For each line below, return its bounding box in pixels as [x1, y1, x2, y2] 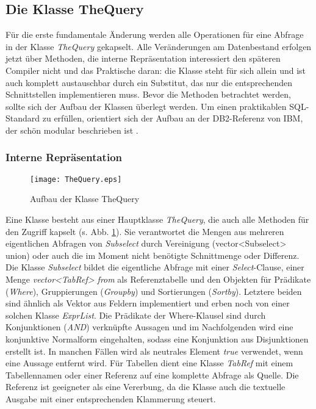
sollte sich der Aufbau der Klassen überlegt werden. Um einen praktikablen [5, 100, 287, 112]
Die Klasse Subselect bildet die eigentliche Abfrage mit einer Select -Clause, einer [5, 261, 304, 273]
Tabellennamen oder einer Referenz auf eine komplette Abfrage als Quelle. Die [5, 368, 299, 381]
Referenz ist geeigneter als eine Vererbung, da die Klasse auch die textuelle [5, 380, 285, 393]
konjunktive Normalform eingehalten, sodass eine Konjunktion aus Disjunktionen [5, 332, 309, 345]
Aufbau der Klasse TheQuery [30, 192, 140, 205]
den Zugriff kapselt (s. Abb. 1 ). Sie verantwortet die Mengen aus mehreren [5, 225, 284, 237]
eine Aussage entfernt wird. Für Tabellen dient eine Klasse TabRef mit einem [5, 357, 293, 369]
